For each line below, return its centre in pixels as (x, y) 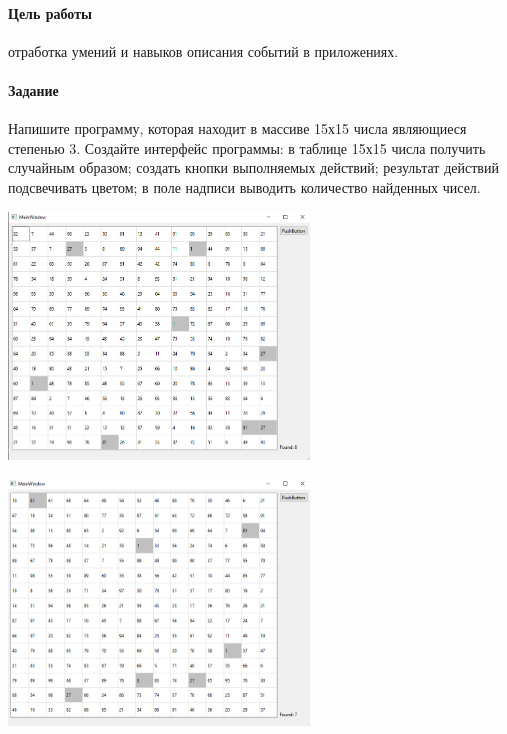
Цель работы (50, 12)
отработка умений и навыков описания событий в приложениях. (203, 50)
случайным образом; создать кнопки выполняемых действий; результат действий (253, 167)
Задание (33, 89)
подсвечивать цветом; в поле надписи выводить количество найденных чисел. (244, 186)
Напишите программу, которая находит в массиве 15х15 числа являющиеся (237, 128)
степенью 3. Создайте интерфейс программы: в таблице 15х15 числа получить (247, 147)
